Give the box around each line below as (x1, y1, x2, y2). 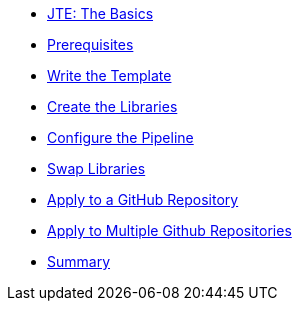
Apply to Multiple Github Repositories (47, 222, 292, 239)
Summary (47, 253, 111, 270)
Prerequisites (47, 36, 134, 53)
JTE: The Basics (47, 5, 154, 22)
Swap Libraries (47, 160, 146, 177)
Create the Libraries (47, 98, 178, 115)
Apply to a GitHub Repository (47, 191, 239, 208)
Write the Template (47, 67, 172, 84)
